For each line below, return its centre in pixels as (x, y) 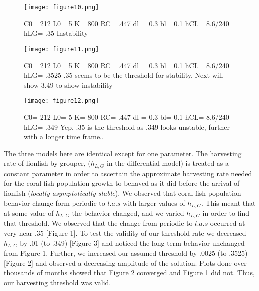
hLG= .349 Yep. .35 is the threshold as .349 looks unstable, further (127, 126)
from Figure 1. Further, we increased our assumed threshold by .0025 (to (115, 253)
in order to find (226, 213)
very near (18, 233)
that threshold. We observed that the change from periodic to (98, 223)
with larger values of (154, 203)
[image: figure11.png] (62, 49)
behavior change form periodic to (55, 203)
